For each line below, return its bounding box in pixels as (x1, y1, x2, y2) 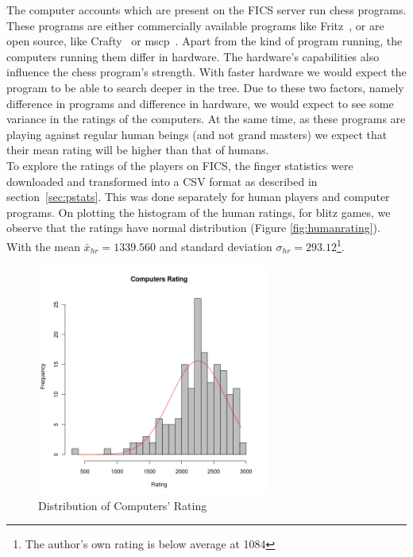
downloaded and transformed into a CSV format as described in (6, 172, 318, 189)
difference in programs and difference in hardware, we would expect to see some (6, 95, 394, 111)
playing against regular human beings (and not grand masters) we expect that (6, 126, 388, 142)
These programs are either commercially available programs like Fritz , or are (6, 17, 384, 33)
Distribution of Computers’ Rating (38, 497, 207, 513)
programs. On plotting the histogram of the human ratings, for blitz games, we (6, 203, 391, 220)
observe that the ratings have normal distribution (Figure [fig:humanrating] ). (6, 219, 380, 236)
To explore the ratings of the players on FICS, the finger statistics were (6, 157, 353, 173)
